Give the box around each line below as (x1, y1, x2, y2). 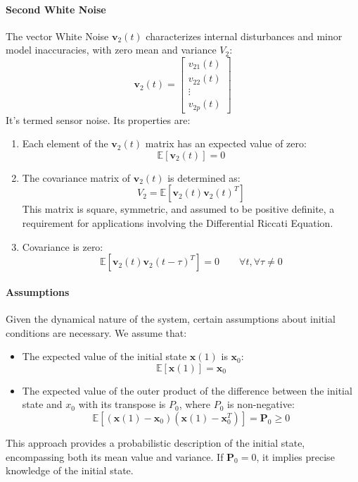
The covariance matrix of (22, 170, 131, 185)
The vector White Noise (6, 28, 109, 43)
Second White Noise (6, 1, 106, 16)
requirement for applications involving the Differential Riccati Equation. (22, 215, 333, 230)
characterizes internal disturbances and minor (146, 28, 343, 43)
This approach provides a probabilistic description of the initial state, (6, 435, 305, 450)
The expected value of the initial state (22, 349, 187, 364)
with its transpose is (78, 397, 166, 412)
